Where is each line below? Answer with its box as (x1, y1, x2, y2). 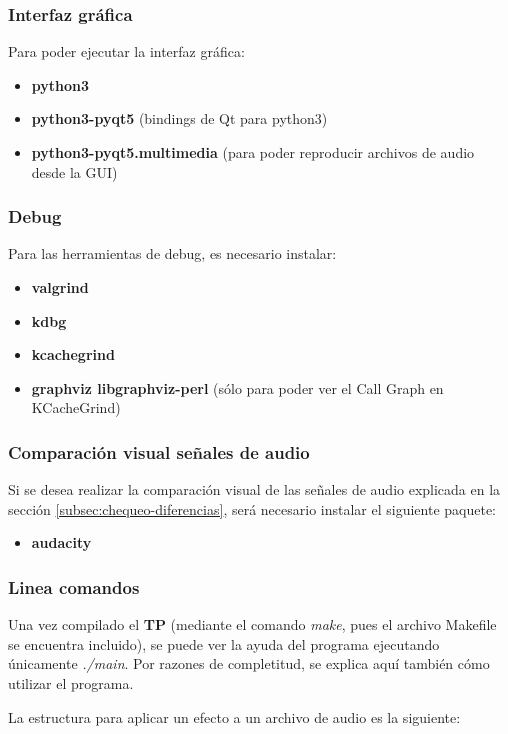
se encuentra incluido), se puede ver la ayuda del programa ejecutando (8, 633, 440, 654)
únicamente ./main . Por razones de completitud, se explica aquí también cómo (8, 653, 490, 674)
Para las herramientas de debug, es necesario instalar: (8, 243, 337, 264)
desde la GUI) (31, 161, 118, 182)
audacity (31, 532, 92, 553)
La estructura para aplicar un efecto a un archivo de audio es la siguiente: (8, 706, 461, 727)
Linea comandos (8, 574, 140, 599)
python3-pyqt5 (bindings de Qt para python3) (31, 108, 328, 129)
